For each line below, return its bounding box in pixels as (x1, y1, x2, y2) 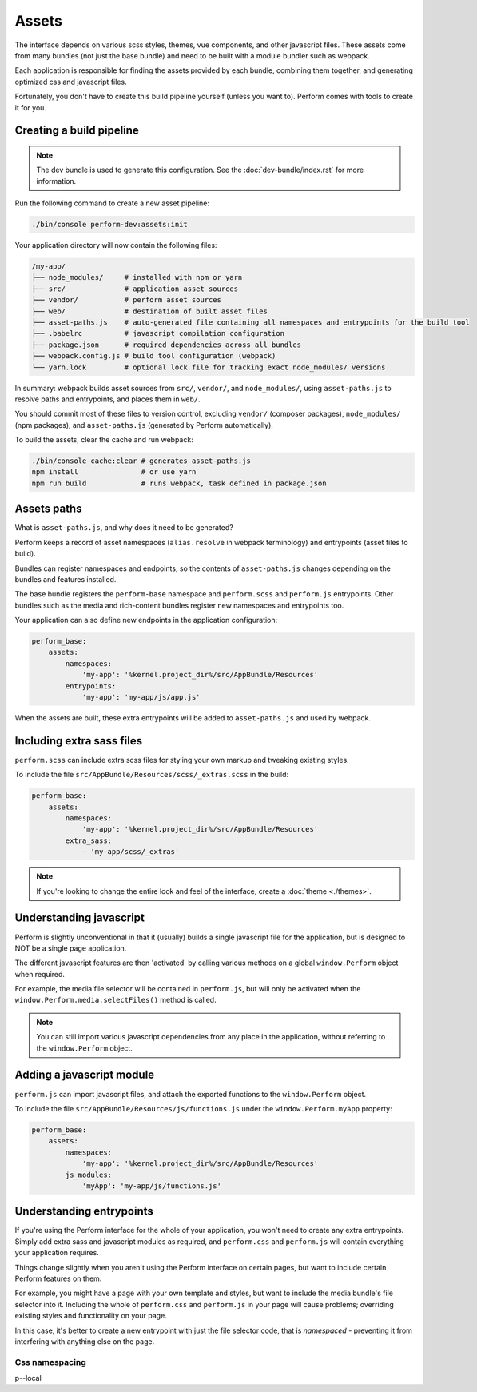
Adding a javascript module (14, 1068, 155, 1082)
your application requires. (14, 1248, 99, 1258)
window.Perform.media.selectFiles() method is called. (14, 995, 217, 1005)
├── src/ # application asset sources (31, 284, 239, 293)
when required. (14, 969, 66, 979)
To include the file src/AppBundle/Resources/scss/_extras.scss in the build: (14, 770, 289, 780)
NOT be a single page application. (14, 943, 127, 953)
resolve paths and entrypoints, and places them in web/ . (14, 394, 201, 404)
